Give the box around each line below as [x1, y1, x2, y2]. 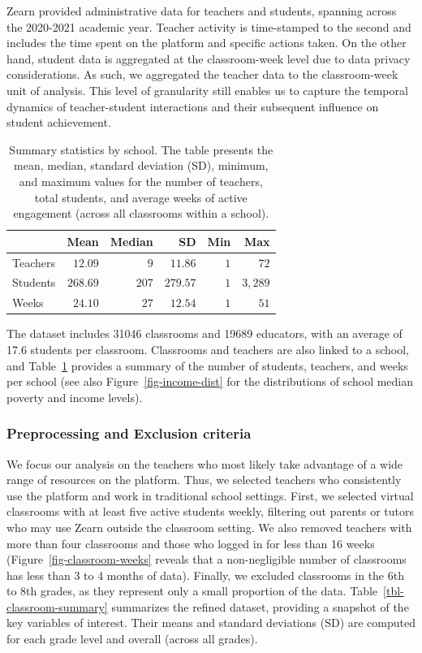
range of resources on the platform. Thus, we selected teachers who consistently [6, 471, 402, 488]
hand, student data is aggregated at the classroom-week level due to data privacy [6, 50, 411, 67]
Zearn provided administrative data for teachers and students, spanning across [6, 2, 397, 19]
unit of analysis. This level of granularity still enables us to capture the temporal [6, 81, 408, 98]
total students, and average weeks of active [34, 188, 248, 205]
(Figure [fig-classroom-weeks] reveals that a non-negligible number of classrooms [6, 551, 407, 568]
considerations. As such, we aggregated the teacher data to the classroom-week [6, 66, 398, 83]
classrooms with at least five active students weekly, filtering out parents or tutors [6, 503, 415, 520]
